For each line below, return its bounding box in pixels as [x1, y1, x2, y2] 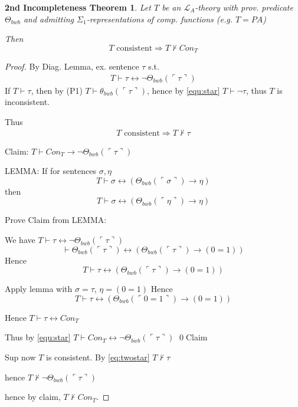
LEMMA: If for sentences [5, 165, 96, 177]
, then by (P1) [31, 84, 83, 96]
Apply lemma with [5, 283, 73, 295]
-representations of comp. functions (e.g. [86, 12, 232, 25]
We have [5, 234, 35, 246]
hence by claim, [5, 390, 61, 403]
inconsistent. [5, 96, 50, 108]
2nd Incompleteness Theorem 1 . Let [5, 1, 151, 13]
